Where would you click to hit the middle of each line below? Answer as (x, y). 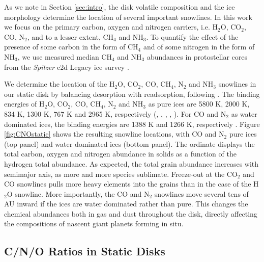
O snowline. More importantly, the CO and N (78, 193)
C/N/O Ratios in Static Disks (85, 251)
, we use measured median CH (65, 56)
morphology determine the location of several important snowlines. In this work (128, 17)
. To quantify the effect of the (192, 36)
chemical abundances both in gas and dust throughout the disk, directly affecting (131, 213)
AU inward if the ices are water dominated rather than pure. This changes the (126, 204)
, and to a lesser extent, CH (70, 36)
